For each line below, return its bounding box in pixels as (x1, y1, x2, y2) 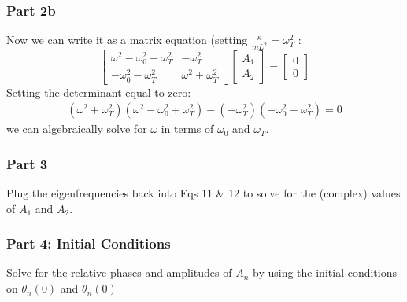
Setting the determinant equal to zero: (6, 83, 191, 100)
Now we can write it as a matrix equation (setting (6, 31, 248, 48)
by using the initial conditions (253, 264, 398, 281)
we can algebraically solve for (6, 120, 147, 137)
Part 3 (6, 153, 48, 173)
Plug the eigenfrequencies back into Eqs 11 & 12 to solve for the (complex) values (6, 185, 401, 201)
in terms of (161, 120, 214, 137)
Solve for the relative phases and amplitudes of (6, 264, 232, 281)
